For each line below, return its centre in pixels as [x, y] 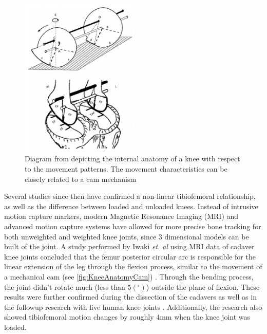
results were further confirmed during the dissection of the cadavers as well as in [130, 297]
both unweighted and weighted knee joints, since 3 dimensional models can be [127, 236]
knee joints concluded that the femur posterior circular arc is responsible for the [130, 256]
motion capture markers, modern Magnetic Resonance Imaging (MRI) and [121, 216]
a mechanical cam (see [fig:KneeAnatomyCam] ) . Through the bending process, [129, 276]
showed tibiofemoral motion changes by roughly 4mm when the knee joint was [127, 317]
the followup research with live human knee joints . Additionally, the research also [133, 307]
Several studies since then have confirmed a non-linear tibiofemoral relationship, [130, 196]
